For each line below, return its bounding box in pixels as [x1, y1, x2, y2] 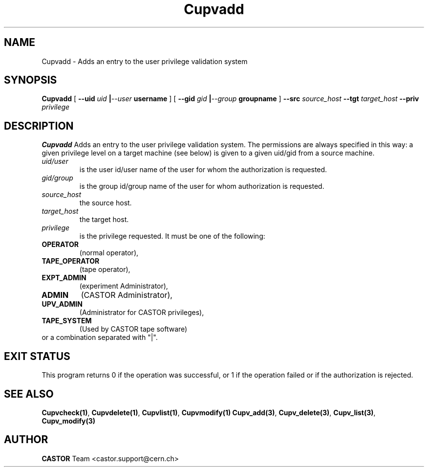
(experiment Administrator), [79, 282, 168, 291]
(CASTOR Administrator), [81, 290, 172, 300]
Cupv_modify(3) [42, 416, 96, 425]
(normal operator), [79, 248, 139, 257]
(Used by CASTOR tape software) [79, 325, 188, 334]
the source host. [79, 199, 132, 207]
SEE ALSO [4, 387, 54, 400]
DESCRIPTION [4, 119, 74, 132]
